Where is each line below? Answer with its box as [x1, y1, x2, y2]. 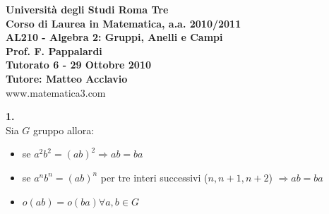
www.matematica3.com [6, 85, 106, 100]
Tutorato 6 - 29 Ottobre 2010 [6, 57, 152, 72]
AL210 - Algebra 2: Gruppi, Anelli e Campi [6, 30, 223, 44]
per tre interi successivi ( [100, 170, 208, 184]
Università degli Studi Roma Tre [6, 2, 169, 16]
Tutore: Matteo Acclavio [6, 71, 128, 85]
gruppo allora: [33, 122, 95, 137]
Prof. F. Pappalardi [6, 43, 102, 58]
